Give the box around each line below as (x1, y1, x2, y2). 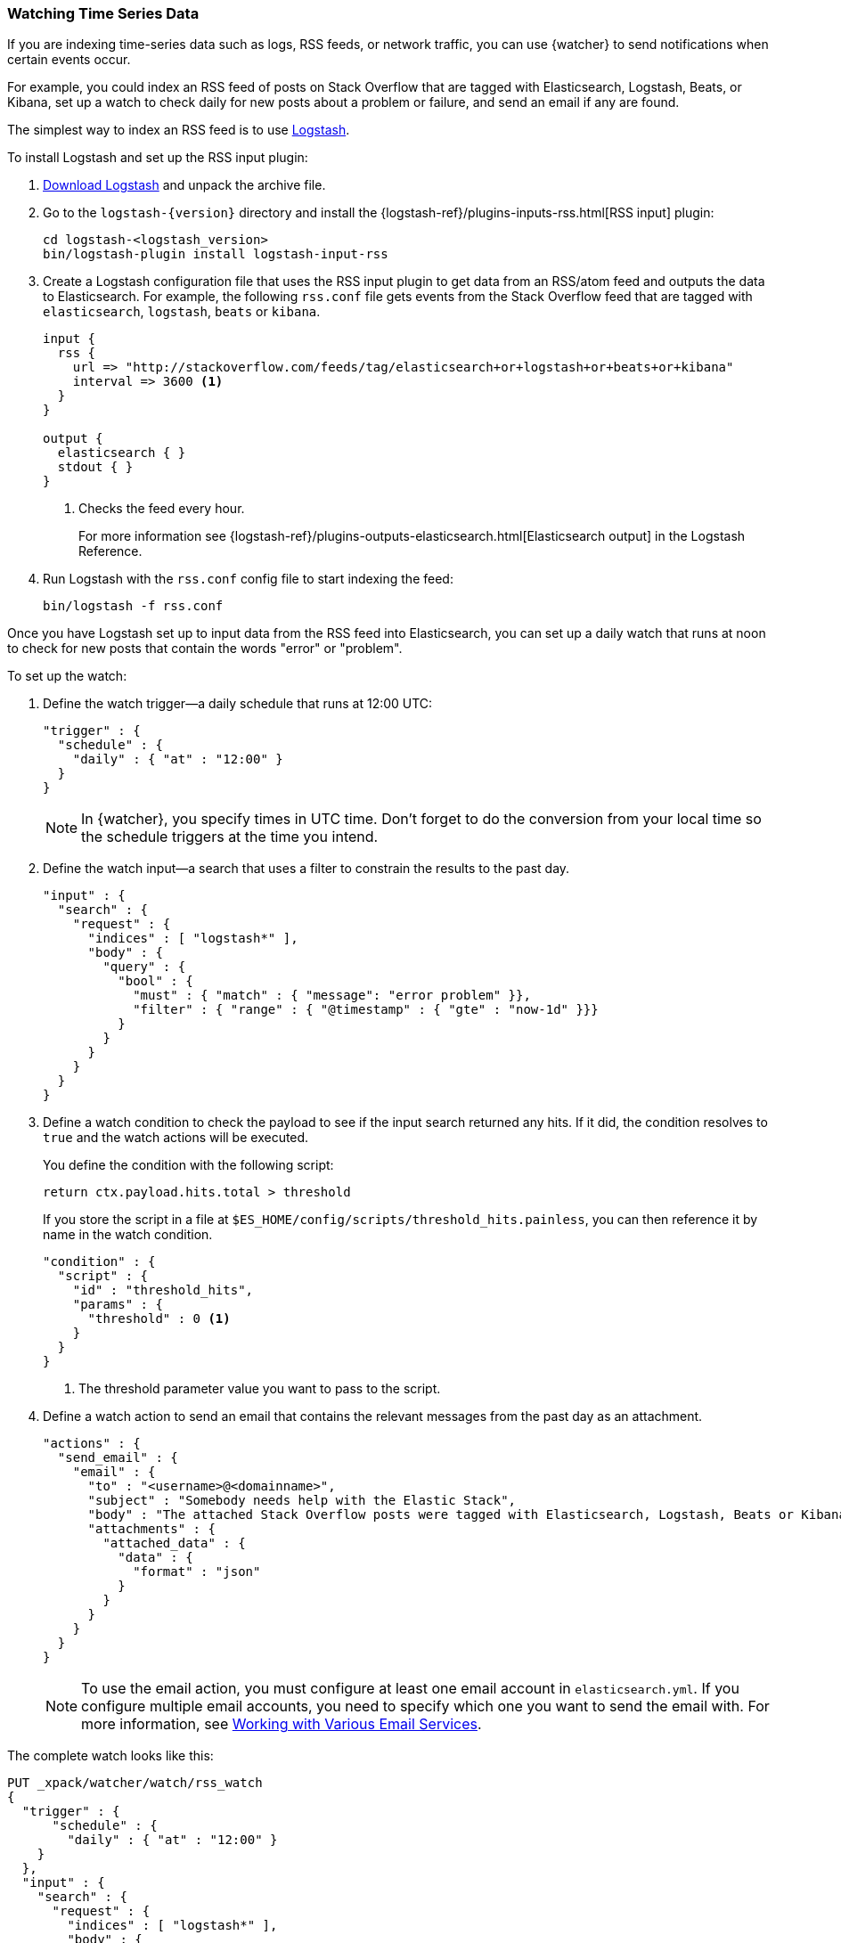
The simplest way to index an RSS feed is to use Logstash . (7, 122, 350, 138)
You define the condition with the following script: (43, 1157, 334, 1173)
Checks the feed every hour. (78, 501, 245, 517)
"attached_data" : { (102, 1536, 246, 1551)
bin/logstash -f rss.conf (43, 599, 224, 614)
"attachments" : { (87, 1522, 216, 1537)
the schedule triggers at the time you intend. (81, 828, 379, 846)
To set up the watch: (7, 668, 127, 684)
